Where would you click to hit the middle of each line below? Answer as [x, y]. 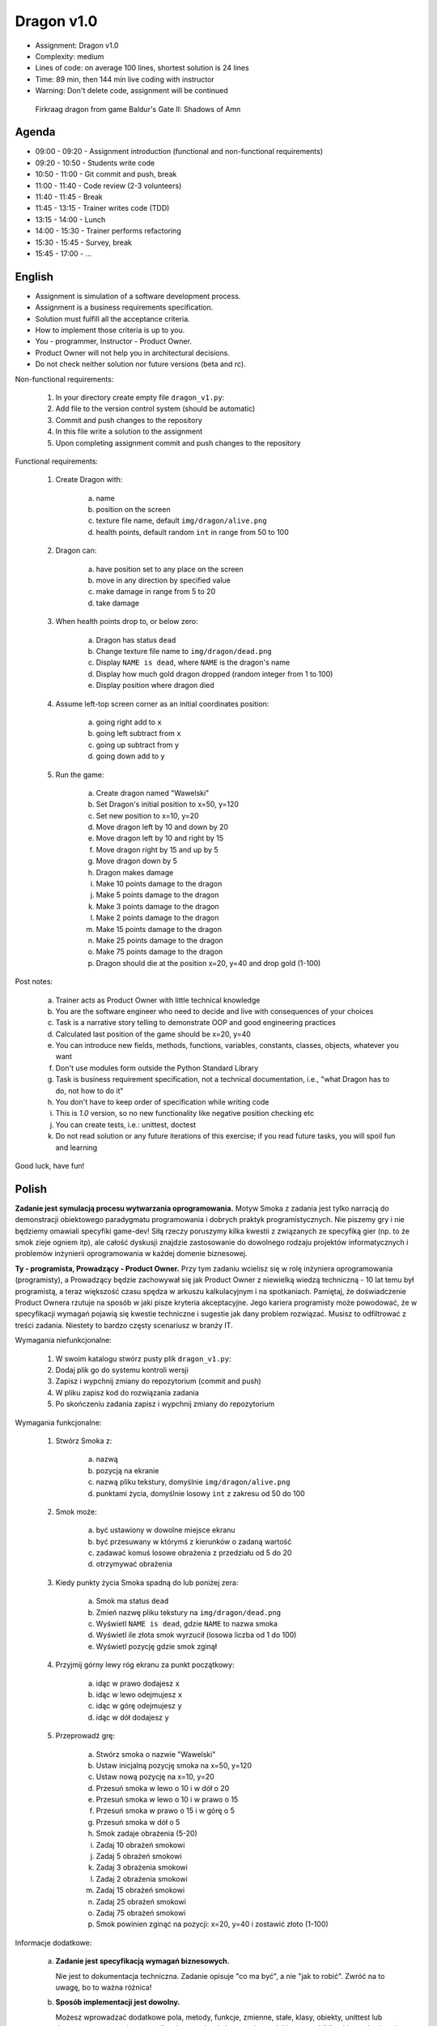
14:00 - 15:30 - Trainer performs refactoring [108, 231]
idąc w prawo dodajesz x [138, 1683]
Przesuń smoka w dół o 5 [138, 1822]
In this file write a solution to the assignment [129, 432]
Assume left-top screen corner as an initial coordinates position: [162, 703]
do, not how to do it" [90, 1091]
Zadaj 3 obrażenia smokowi [142, 1867]
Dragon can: [76, 550]
